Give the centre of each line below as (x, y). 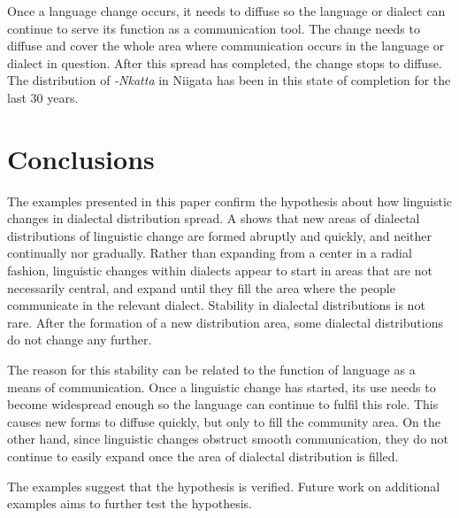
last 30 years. (43, 97)
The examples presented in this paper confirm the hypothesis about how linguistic (230, 201)
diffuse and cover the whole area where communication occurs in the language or (226, 46)
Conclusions (81, 158)
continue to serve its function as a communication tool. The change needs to (214, 28)
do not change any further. (80, 340)
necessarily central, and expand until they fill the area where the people (201, 287)
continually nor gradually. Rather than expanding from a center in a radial (210, 253)
